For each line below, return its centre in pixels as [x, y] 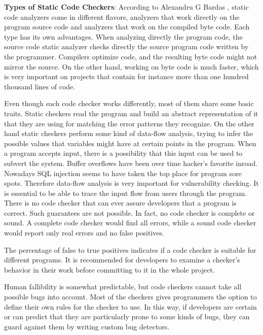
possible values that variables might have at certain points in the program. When [130, 143]
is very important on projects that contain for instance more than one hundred [126, 76]
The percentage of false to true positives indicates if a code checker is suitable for [130, 249]
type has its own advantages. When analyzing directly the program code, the [123, 36]
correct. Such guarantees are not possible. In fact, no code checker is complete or [129, 212]
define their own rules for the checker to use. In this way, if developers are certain [130, 306]
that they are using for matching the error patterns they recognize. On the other [129, 123]
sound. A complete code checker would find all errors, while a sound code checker [130, 223]
